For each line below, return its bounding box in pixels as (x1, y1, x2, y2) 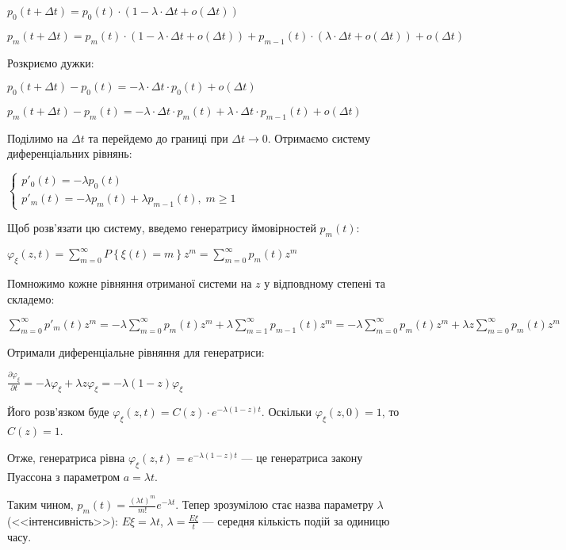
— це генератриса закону (241, 449, 363, 465)
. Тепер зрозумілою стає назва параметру (175, 496, 373, 513)
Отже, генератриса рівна (7, 449, 125, 465)
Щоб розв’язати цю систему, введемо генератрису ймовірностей (7, 220, 316, 236)
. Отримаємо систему (267, 129, 370, 146)
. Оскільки (261, 403, 312, 420)
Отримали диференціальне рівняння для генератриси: (7, 343, 265, 360)
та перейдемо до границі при (88, 129, 228, 146)
